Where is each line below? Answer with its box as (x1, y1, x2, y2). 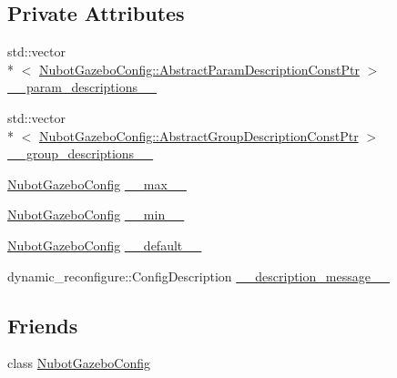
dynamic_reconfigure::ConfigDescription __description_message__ (7, 266, 390, 285)
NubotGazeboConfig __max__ (7, 174, 187, 193)
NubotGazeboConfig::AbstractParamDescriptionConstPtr (39, 59, 360, 78)
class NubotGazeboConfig (7, 353, 150, 373)
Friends (7, 311, 78, 339)
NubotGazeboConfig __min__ (7, 205, 185, 224)
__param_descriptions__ (7, 77, 157, 97)
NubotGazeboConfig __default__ (7, 235, 202, 254)
